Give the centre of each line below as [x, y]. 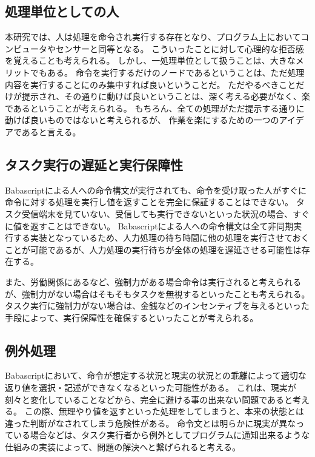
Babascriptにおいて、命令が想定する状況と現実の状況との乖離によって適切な [156, 375]
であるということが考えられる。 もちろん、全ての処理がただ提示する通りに [155, 108]
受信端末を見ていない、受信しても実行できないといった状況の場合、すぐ [165, 213]
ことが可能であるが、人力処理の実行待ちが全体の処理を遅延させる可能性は [153, 249]
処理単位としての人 [62, 11]
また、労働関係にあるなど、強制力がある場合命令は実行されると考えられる [153, 281]
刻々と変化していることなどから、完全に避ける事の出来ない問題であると [149, 399]
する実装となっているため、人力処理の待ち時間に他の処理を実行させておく [161, 238]
